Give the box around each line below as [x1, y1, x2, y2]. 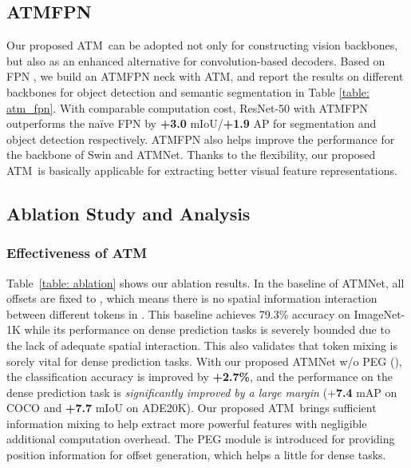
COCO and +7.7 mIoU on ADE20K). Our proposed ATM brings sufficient [6, 399, 377, 416]
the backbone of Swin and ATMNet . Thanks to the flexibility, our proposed [6, 146, 376, 163]
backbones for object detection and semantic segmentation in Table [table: [6, 83, 370, 100]
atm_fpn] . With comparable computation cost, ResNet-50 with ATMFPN [6, 99, 369, 116]
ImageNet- [354, 305, 405, 322]
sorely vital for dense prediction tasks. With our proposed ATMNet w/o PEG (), [6, 352, 402, 369]
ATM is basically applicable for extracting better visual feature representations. [6, 161, 397, 178]
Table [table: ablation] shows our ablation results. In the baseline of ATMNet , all [6, 274, 405, 291]
